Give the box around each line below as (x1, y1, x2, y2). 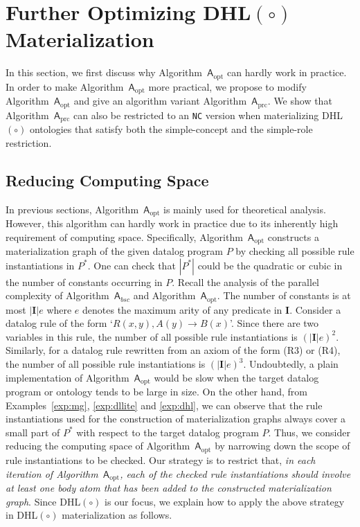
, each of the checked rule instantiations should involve (120, 466, 351, 481)
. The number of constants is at (217, 288, 351, 303)
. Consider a (289, 302, 341, 316)
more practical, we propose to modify (148, 79, 307, 93)
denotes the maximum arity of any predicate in (82, 302, 282, 316)
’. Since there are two (230, 316, 319, 330)
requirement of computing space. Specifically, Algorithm (6, 229, 243, 244)
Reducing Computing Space (6, 169, 209, 190)
